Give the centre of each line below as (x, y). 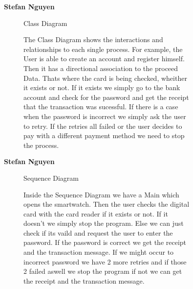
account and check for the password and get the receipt (106, 97)
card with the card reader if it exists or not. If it (96, 213)
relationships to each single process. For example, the (103, 49)
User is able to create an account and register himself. (104, 59)
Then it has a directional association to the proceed (101, 68)
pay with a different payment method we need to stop (104, 135)
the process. (41, 145)
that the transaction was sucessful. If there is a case (101, 107)
